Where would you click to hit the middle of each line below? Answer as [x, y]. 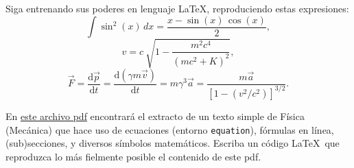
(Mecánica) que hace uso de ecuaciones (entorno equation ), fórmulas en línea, [170, 129]
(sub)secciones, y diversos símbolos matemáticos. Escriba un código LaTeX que [173, 143]
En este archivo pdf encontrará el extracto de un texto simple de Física [155, 116]
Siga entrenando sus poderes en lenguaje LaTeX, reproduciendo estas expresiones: [177, 8]
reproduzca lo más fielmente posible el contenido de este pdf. [133, 156]
